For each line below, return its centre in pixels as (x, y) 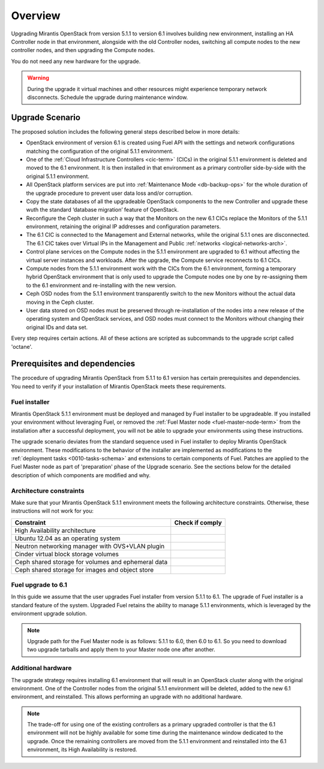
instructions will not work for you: (52, 511)
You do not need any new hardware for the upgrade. (76, 61)
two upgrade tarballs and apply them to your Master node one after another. (121, 650)
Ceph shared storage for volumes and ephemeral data (91, 562)
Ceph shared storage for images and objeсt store (84, 569)
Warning (38, 78)
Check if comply (198, 523)
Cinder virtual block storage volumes (67, 554)
